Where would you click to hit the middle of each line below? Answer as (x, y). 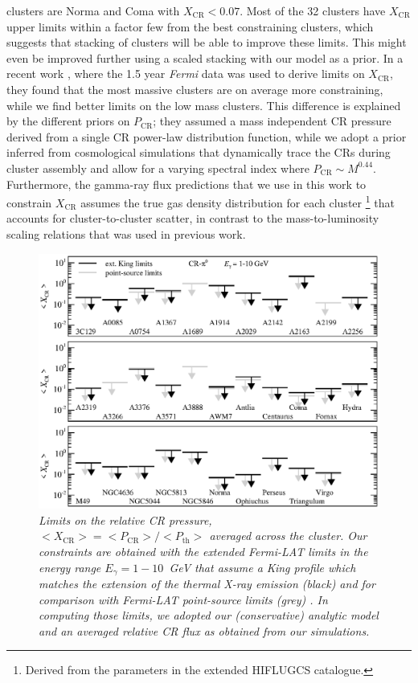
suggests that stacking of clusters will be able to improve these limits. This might (207, 42)
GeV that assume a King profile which (262, 567)
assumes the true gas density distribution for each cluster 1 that (238, 201)
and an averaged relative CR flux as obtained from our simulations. (204, 630)
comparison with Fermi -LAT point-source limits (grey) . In (183, 599)
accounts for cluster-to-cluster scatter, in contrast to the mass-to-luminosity (193, 218)
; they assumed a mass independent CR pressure (272, 121)
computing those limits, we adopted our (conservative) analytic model (209, 615)
